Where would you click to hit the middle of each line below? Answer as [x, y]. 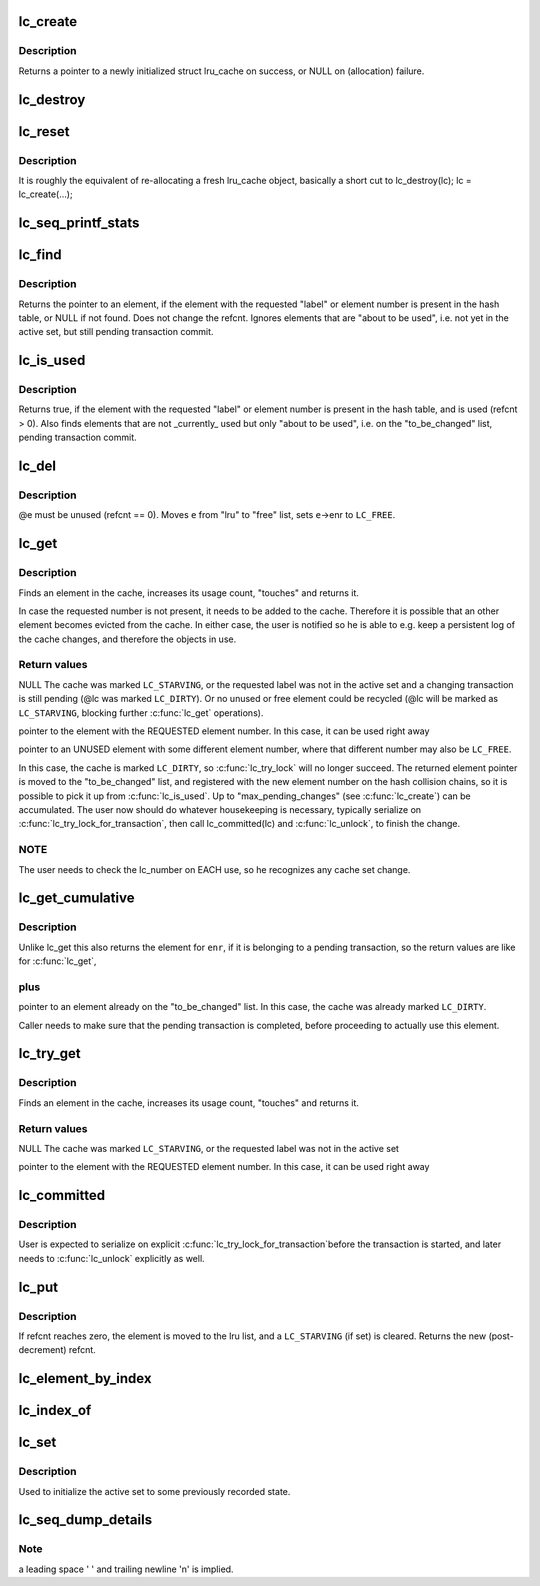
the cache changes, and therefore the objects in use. [127, 639]
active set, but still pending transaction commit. [116, 332]
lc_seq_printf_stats [79, 223]
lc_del [37, 466]
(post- [501, 1336]
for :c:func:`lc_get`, [57, 961]
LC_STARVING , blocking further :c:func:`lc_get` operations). [141, 712]
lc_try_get [50, 1053]
